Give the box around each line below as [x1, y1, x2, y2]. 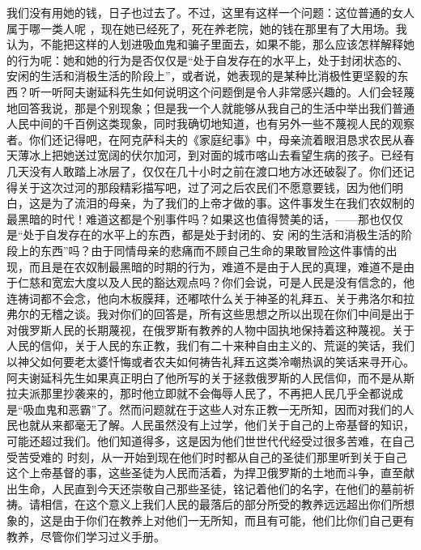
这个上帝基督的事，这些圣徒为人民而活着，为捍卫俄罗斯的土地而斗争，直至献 [6, 464, 415, 481]
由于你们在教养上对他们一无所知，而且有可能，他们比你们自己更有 [62, 512, 415, 528]
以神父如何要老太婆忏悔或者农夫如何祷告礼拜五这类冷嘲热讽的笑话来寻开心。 [6, 353, 415, 370]
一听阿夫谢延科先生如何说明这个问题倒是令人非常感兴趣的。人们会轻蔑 [40, 83, 415, 100]
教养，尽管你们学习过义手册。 [6, 527, 165, 544]
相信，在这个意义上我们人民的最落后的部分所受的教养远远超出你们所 [40, 496, 403, 513]
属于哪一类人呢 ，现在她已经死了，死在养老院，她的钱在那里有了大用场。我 [6, 19, 407, 36]
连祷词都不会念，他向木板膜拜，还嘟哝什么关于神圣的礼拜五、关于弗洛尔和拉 [6, 289, 415, 306]
